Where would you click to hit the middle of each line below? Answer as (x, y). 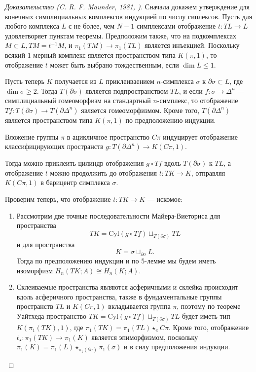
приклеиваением (130, 81)
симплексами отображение (176, 26)
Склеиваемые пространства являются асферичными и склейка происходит (127, 287)
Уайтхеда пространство (52, 316)
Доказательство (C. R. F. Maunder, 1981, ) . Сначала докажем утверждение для (127, 6)
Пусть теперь (25, 81)
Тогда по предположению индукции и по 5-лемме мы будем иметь (116, 260)
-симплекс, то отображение (198, 100)
